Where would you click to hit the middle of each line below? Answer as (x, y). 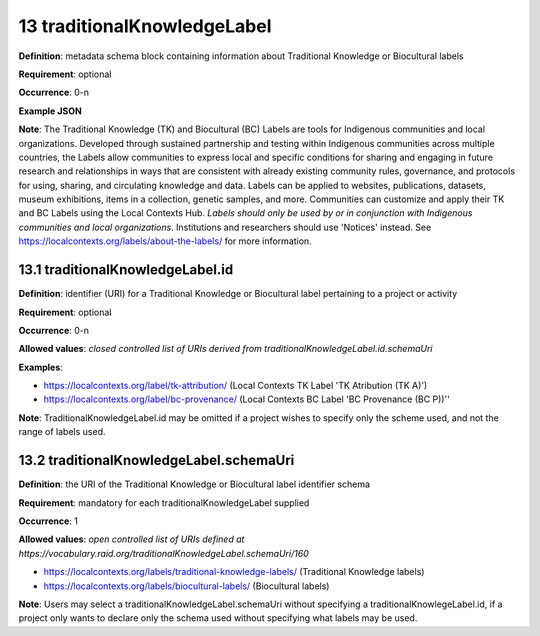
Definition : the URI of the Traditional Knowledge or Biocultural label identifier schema (194, 484)
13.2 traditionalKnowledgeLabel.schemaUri (156, 460)
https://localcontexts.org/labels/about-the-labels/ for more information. (165, 241)
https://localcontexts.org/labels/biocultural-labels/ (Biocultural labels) (186, 586)
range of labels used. (62, 432)
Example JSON (50, 111)
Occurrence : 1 (48, 521)
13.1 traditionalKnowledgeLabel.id (126, 270)
